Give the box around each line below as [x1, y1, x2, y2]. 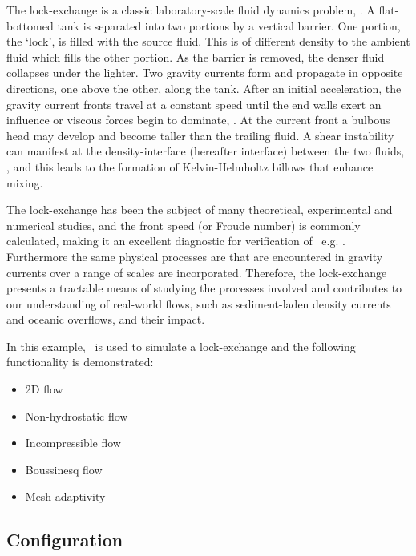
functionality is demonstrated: [6, 353, 154, 370]
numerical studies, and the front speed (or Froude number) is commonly [6, 216, 361, 233]
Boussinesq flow [25, 461, 103, 477]
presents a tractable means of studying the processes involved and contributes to [6, 280, 402, 296]
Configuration [6, 527, 123, 552]
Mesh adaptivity [25, 488, 106, 505]
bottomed [6, 17, 54, 34]
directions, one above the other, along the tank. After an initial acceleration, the [6, 79, 402, 96]
